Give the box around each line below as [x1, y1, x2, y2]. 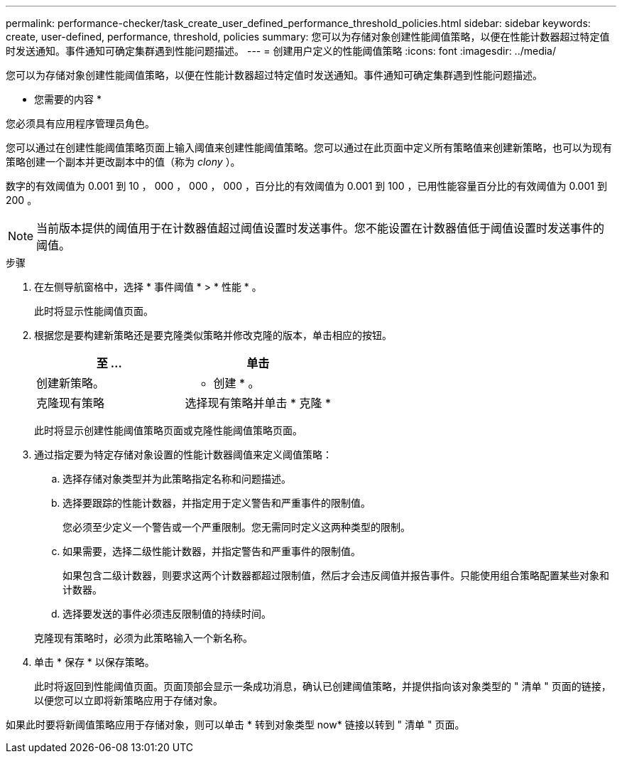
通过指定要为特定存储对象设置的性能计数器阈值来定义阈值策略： [34, 448, 332, 461]
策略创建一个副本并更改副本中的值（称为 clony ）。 [6, 156, 241, 168]
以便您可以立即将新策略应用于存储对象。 [34, 694, 223, 706]
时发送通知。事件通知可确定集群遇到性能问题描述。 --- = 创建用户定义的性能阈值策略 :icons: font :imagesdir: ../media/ [6, 45, 557, 57]
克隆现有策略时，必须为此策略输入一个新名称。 [34, 632, 253, 644]
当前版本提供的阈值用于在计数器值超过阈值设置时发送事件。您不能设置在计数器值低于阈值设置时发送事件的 [36, 221, 605, 235]
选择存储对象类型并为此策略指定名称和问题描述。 [62, 473, 291, 485]
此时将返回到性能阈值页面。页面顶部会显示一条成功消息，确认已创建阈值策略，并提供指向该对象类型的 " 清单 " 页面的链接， [34, 680, 611, 692]
